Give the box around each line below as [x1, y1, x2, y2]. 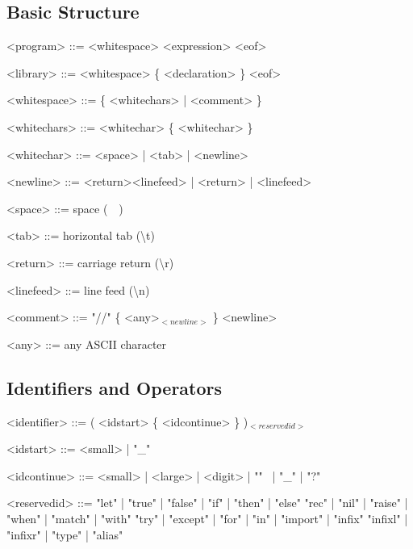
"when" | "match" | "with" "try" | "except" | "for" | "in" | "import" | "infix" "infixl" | [6, 509, 408, 526]
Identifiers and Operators [6, 375, 223, 400]
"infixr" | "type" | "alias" [6, 526, 123, 543]
